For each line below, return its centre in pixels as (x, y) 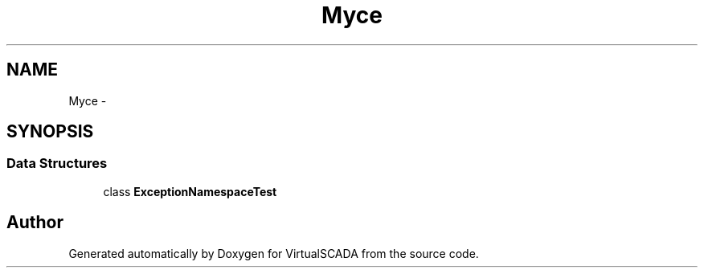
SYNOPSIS (50, 132)
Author (35, 223)
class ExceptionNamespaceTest (190, 191)
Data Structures (57, 164)
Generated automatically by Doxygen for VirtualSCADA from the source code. (274, 253)
